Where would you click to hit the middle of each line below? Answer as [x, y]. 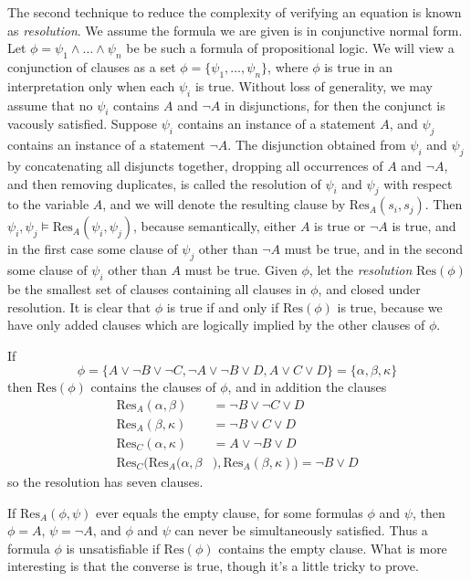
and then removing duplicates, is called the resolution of [164, 183]
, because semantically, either [215, 226]
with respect [418, 183]
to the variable [48, 204]
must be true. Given [241, 270]
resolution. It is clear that [79, 306]
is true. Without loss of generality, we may [314, 85]
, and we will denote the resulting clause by [224, 204]
